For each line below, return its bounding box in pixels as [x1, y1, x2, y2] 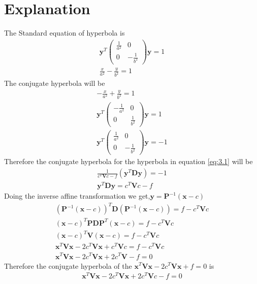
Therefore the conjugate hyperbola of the [4, 260, 132, 271]
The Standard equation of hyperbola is [4, 27, 125, 38]
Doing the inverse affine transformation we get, [4, 191, 150, 201]
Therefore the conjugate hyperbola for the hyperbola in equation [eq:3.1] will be [4, 156, 253, 167]
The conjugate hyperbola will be [4, 78, 105, 88]
